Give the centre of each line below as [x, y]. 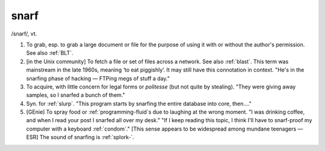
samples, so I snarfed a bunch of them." [76, 95]
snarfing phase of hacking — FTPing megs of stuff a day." [98, 78]
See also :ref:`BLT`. [50, 53]
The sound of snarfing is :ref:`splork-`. [87, 137]
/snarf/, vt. [24, 34]
